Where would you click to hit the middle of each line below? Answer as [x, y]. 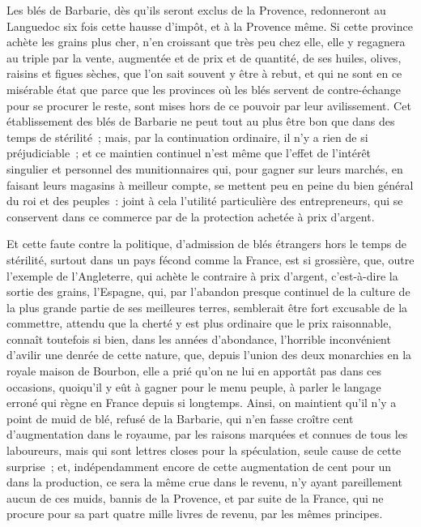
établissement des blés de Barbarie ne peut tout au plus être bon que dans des [201, 121]
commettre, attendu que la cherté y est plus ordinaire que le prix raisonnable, [199, 323]
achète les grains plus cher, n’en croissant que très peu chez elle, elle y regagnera [206, 42]
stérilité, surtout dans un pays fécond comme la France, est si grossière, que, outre [210, 259]
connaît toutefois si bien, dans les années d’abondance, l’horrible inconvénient [199, 338]
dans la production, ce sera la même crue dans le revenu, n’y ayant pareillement [204, 482]
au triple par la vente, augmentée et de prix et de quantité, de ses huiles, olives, [204, 57]
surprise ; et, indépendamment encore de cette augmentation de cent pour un [199, 466]
